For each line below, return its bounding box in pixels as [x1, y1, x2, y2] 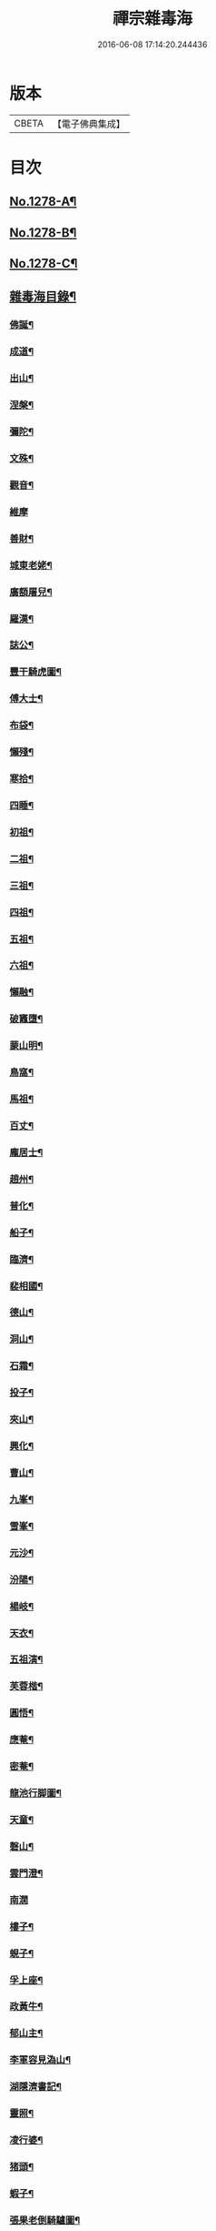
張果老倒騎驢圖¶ [9, 2214, 81, 2226]
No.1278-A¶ [9, 194, 77, 209]
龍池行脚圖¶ [9, 1787, 62, 1800]
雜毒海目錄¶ [9, 289, 77, 305]
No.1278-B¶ [9, 225, 77, 240]
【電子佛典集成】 [52, 117, 125, 130]
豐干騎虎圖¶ [9, 665, 62, 678]
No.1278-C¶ [9, 256, 78, 271]
